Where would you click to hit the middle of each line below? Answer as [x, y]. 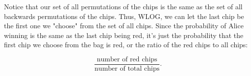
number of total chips [127, 69]
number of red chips [127, 59]
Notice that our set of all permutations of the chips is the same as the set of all [123, 6]
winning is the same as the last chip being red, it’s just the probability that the [124, 35]
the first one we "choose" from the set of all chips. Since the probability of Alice [124, 26]
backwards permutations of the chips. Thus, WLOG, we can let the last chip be [124, 16]
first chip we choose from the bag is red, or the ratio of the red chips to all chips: [126, 45]
